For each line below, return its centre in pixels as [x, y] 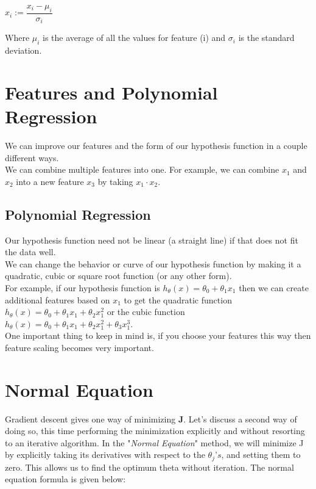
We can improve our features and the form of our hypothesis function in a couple [156, 145]
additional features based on [58, 299]
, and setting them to [261, 455]
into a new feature [50, 181]
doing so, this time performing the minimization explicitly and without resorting [155, 431]
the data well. [30, 252]
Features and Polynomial [111, 92]
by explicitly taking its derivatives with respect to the [105, 455]
